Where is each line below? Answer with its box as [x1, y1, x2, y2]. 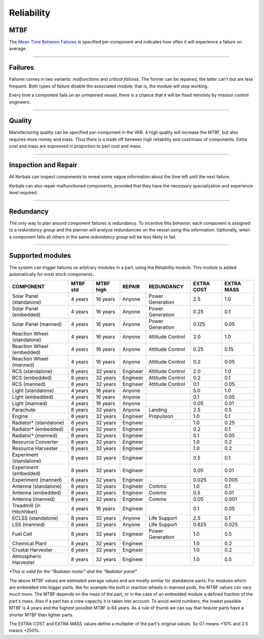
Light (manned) [12, 400, 47, 407]
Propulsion [148, 413, 174, 420]
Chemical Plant [12, 540, 47, 547]
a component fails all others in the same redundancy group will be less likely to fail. [9, 234, 176, 240]
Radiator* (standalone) [12, 419, 65, 426]
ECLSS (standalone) [12, 515, 58, 522]
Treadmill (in [12, 502, 41, 509]
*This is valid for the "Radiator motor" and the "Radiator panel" [9, 569, 137, 574]
